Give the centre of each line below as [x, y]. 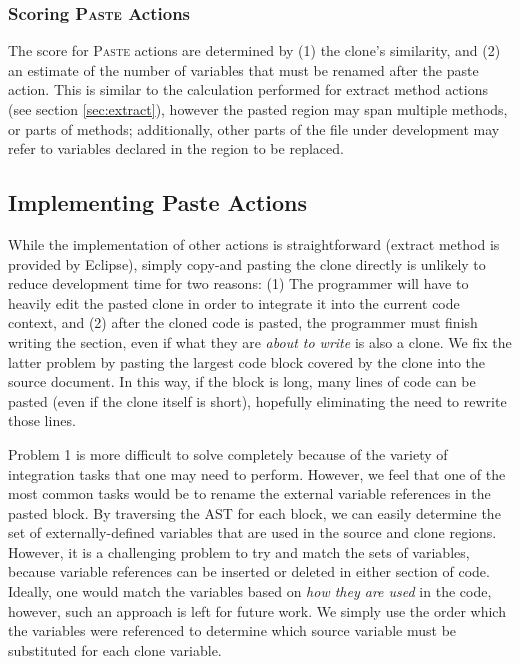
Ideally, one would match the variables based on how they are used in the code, [250, 591]
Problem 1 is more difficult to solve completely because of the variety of [228, 453]
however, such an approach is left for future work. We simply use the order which [257, 610]
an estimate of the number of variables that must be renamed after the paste [243, 69]
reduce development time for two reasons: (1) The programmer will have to [238, 283]
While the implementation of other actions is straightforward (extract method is [254, 243]
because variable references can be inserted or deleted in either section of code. [249, 571]
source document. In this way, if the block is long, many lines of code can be [242, 381]
